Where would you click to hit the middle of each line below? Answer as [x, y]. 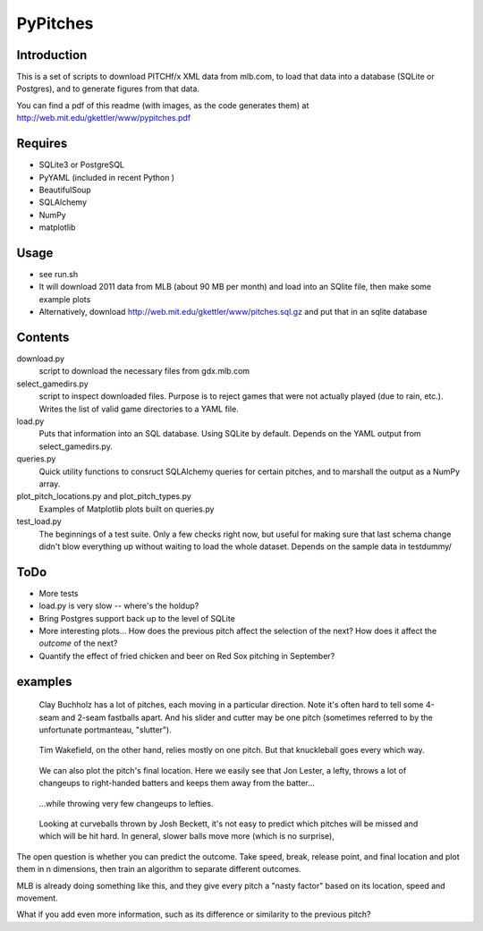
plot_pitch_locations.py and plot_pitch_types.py [104, 496]
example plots [65, 299]
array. [50, 484]
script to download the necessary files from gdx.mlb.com [144, 371]
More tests [59, 593]
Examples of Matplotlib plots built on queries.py [127, 509]
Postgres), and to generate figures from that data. [108, 89]
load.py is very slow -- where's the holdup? [119, 606]
